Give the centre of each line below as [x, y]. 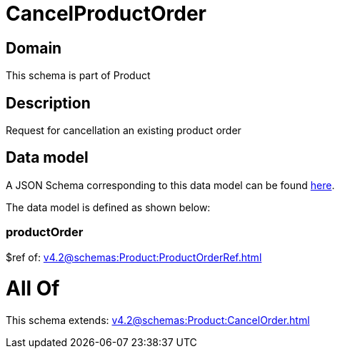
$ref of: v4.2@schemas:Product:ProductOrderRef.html [134, 257]
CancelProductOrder [106, 14]
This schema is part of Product [78, 76]
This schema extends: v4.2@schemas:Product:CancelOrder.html [158, 320]
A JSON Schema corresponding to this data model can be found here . [170, 185]
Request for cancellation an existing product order [124, 131]
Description [48, 103]
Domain [34, 48]
